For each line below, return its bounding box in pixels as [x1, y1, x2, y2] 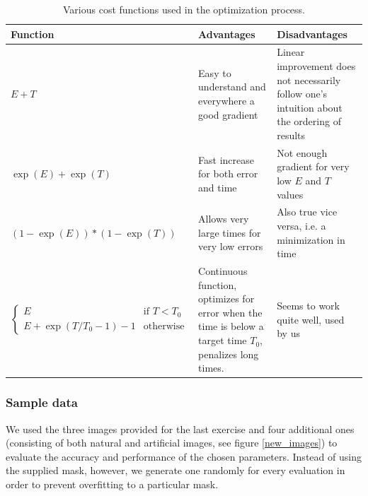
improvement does [277, 59, 356, 73]
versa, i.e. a [277, 218, 326, 233]
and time [198, 179, 237, 194]
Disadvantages [277, 26, 347, 41]
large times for [198, 225, 261, 240]
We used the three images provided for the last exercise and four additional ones [6, 421, 355, 436]
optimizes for [198, 291, 255, 306]
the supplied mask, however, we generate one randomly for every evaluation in [6, 463, 345, 478]
